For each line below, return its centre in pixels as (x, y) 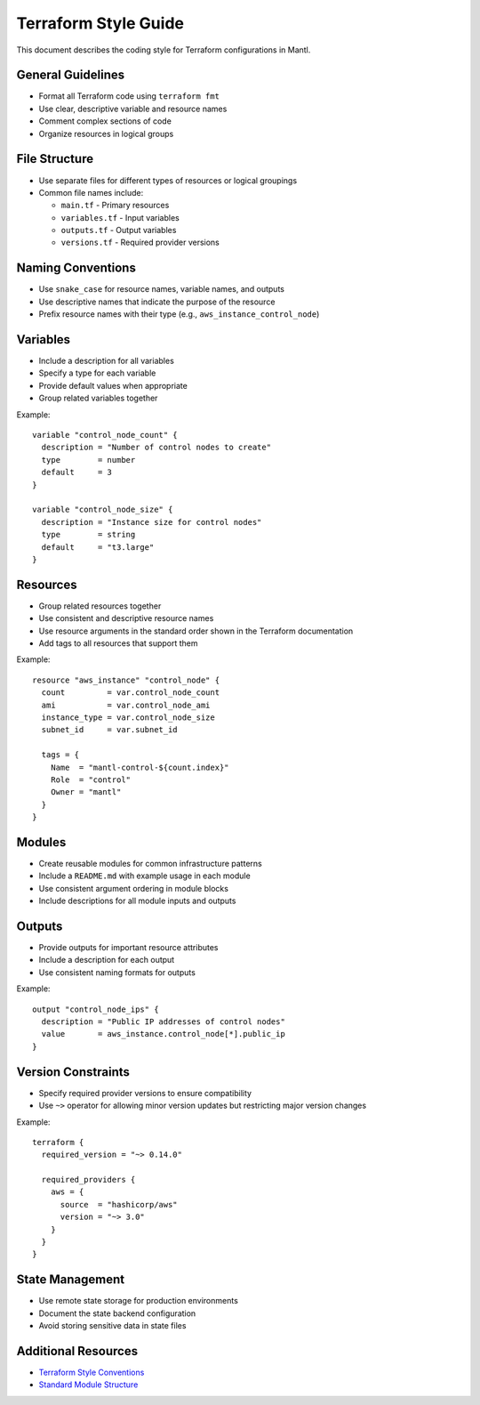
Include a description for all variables (107, 361)
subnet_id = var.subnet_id (109, 730)
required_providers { (88, 1180)
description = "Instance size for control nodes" (152, 522)
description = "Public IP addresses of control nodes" (164, 1022)
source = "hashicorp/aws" (119, 1204)
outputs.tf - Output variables (119, 230)
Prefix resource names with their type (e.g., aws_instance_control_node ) (179, 314)
